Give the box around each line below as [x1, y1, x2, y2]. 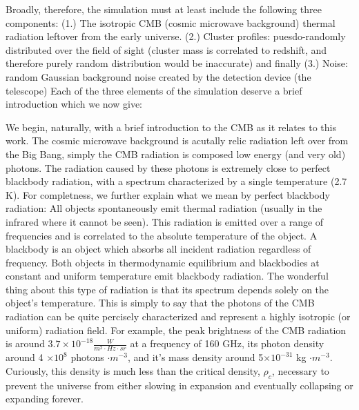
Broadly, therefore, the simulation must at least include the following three [6, 2, 322, 16]
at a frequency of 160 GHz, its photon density [130, 336, 324, 351]
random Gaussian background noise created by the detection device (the [6, 69, 311, 84]
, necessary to [271, 363, 329, 378]
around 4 [6, 350, 43, 364]
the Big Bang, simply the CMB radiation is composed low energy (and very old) [6, 146, 346, 161]
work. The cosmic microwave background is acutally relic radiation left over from [6, 133, 349, 148]
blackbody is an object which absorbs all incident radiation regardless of [6, 242, 311, 256]
